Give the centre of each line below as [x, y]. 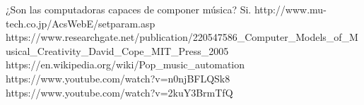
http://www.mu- [290, 9]
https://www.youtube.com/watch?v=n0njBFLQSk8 [118, 78]
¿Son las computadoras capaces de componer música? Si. [129, 9]
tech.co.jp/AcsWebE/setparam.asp [81, 23]
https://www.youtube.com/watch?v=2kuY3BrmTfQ [119, 92]
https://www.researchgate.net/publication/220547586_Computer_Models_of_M [182, 37]
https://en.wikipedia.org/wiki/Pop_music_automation [125, 64]
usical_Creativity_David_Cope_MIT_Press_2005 [117, 50]
